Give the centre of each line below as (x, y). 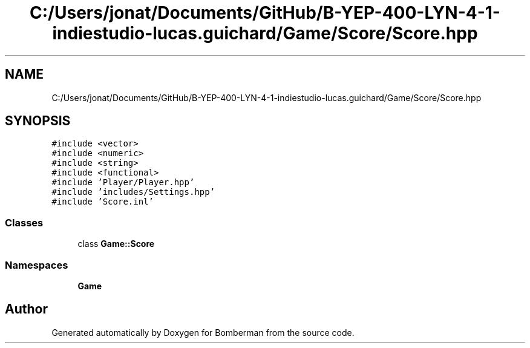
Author (26, 309)
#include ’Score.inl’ (103, 202)
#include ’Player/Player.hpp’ (123, 182)
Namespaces (37, 265)
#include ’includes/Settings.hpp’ (133, 192)
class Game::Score (116, 244)
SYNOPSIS (38, 121)
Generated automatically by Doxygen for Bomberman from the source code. (203, 332)
